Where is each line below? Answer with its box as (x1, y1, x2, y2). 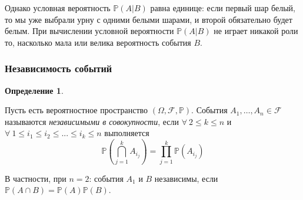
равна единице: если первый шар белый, (150, 2, 295, 13)
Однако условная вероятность (5, 2, 111, 13)
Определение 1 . (5, 84, 64, 96)
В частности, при (5, 172, 66, 184)
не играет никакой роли (214, 25, 298, 37)
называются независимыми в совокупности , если (5, 115, 179, 127)
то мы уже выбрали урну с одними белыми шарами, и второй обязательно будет (5, 13, 292, 25)
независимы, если (154, 172, 218, 184)
